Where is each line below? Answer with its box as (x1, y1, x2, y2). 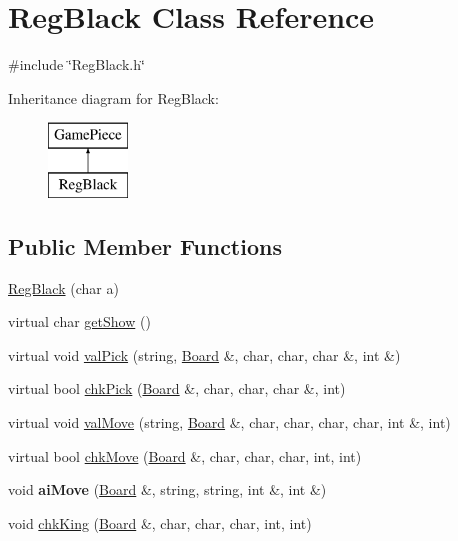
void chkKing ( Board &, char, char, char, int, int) (8, 512, 312, 533)
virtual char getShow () (8, 311, 151, 332)
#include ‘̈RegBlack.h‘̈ (8, 54, 145, 75)
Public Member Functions (8, 230, 282, 261)
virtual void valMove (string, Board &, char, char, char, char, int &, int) (8, 412, 451, 433)
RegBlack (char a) (8, 277, 119, 298)
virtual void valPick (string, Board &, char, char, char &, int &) (8, 344, 401, 365)
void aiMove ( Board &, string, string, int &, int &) (8, 479, 327, 500)
